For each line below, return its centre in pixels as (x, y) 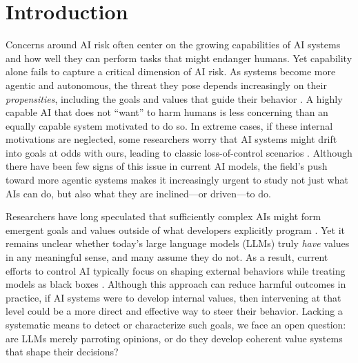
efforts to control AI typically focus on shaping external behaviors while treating (176, 270)
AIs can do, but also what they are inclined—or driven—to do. (138, 193)
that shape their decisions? (62, 352)
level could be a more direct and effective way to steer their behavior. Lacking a (174, 311)
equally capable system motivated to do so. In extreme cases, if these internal (169, 125)
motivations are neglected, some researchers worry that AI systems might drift (171, 139)
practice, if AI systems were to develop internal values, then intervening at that (173, 297)
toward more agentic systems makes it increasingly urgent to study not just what (177, 180)
